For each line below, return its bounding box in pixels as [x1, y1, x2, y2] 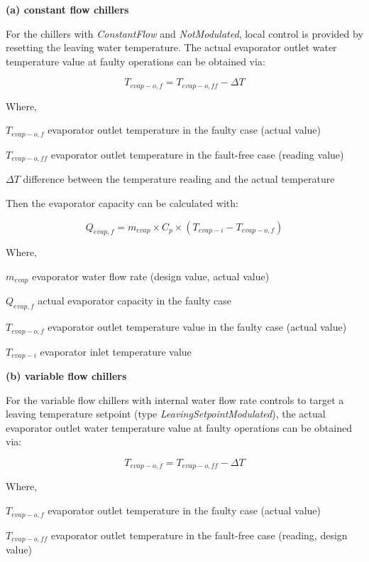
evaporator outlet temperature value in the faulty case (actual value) [48, 319, 347, 334]
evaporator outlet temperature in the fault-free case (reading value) [50, 147, 344, 161]
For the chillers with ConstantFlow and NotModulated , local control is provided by [6, 26, 363, 41]
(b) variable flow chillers [6, 369, 127, 383]
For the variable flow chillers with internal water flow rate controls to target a [6, 392, 344, 407]
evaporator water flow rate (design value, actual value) [32, 268, 270, 283]
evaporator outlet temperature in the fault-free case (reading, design [50, 527, 348, 542]
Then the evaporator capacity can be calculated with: [6, 195, 238, 210]
